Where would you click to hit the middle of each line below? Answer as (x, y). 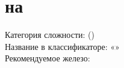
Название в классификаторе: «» (62, 46)
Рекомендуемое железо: (48, 58)
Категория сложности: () (50, 35)
